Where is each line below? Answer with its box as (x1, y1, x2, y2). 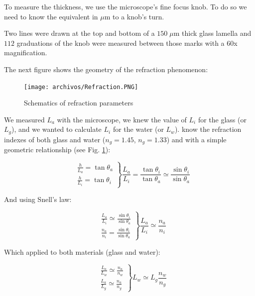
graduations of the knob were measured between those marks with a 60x (16, 37, 238, 48)
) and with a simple (166, 134, 227, 144)
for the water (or (113, 124, 164, 134)
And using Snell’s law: (4, 194, 72, 204)
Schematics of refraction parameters (24, 98, 133, 108)
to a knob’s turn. (113, 11, 164, 21)
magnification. (4, 47, 47, 58)
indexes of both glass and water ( (4, 134, 106, 144)
